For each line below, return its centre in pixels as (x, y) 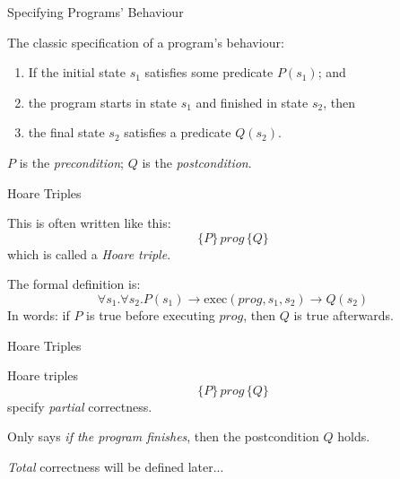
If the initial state (77, 72)
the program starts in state (103, 102)
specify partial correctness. (80, 406)
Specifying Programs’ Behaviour (96, 12)
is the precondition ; (71, 162)
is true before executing (151, 314)
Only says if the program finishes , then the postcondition (163, 436)
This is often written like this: (89, 223)
